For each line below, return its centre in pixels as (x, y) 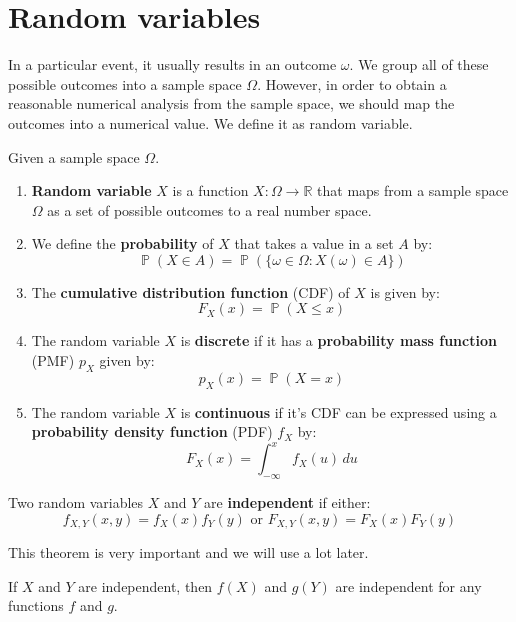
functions (36, 605)
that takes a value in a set (314, 243)
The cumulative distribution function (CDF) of (190, 291)
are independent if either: (287, 502)
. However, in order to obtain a (352, 83)
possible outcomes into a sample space (125, 83)
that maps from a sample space (413, 190)
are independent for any (408, 585)
